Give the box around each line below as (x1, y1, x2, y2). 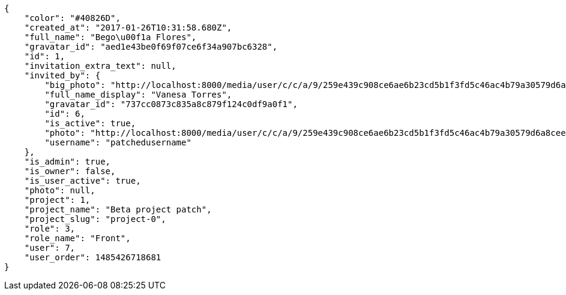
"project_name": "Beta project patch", (24, 205, 212, 214)
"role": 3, (24, 224, 76, 233)
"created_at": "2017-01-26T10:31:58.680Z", (24, 23, 232, 32)
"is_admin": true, (24, 157, 111, 166)
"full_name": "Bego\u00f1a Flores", (24, 32, 197, 42)
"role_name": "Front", (24, 233, 131, 243)
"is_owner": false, (24, 166, 116, 176)
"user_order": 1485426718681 (24, 253, 161, 262)
